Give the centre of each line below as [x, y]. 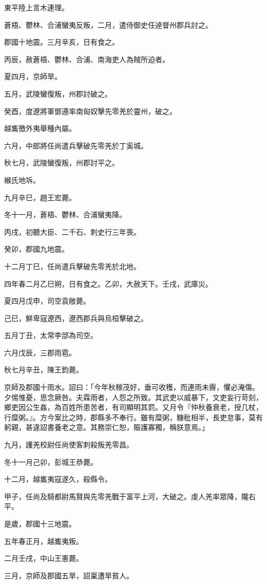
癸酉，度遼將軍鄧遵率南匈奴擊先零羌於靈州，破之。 [90, 111]
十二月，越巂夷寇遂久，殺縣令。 [58, 479]
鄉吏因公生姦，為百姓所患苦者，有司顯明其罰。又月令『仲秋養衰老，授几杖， [133, 407]
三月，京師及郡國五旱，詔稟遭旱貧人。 [69, 575]
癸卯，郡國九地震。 [36, 249]
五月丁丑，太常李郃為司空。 [51, 335]
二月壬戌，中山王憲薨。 [44, 558]
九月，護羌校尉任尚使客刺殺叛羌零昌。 [69, 445]
